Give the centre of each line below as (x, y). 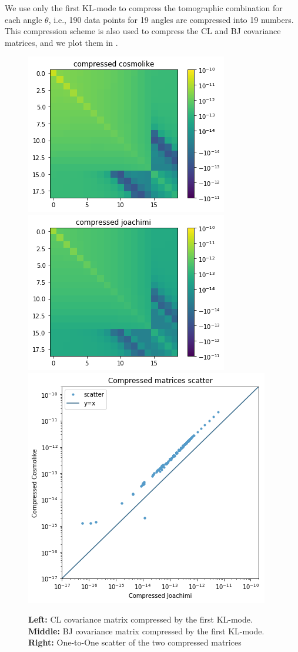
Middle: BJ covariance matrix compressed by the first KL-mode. (146, 631)
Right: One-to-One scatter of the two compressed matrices (135, 642)
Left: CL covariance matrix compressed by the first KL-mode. (140, 619)
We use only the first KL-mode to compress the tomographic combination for (144, 8)
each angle (24, 19)
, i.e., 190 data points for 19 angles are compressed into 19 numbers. (171, 19)
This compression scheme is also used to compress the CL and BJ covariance (143, 31)
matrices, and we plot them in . (61, 42)
